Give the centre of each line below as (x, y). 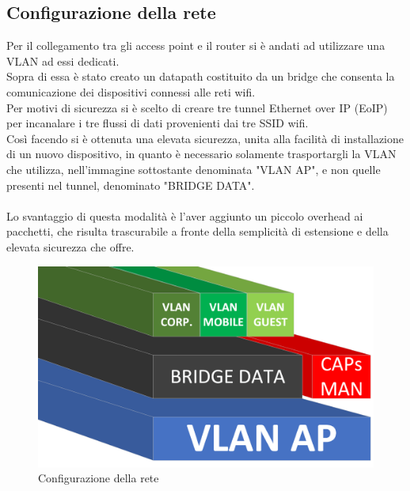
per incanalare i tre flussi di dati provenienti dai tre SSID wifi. (158, 123)
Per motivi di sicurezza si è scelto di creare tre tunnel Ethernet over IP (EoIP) (197, 107)
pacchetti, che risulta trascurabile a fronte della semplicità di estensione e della (197, 231)
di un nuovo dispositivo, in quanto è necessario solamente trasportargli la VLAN (201, 154)
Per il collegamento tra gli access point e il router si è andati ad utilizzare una (196, 45)
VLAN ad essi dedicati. (63, 60)
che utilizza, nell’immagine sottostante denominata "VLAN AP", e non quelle (194, 169)
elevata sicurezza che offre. (70, 246)
